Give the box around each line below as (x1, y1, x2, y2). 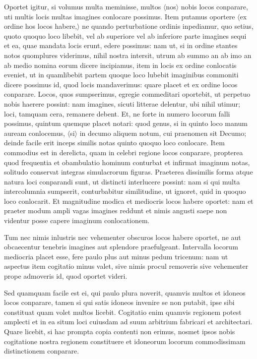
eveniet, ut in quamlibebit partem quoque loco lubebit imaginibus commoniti (4, 69, 239, 80)
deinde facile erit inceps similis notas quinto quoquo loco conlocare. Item (4, 137, 225, 148)
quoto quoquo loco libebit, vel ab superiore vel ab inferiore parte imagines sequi (4, 30, 247, 41)
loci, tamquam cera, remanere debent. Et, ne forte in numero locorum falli (4, 108, 230, 119)
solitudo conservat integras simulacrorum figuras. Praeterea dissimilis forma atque (4, 167, 253, 177)
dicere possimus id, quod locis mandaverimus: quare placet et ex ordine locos (4, 79, 238, 89)
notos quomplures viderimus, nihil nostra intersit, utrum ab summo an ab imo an (4, 50, 252, 60)
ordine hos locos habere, (4, 21, 77, 31)
